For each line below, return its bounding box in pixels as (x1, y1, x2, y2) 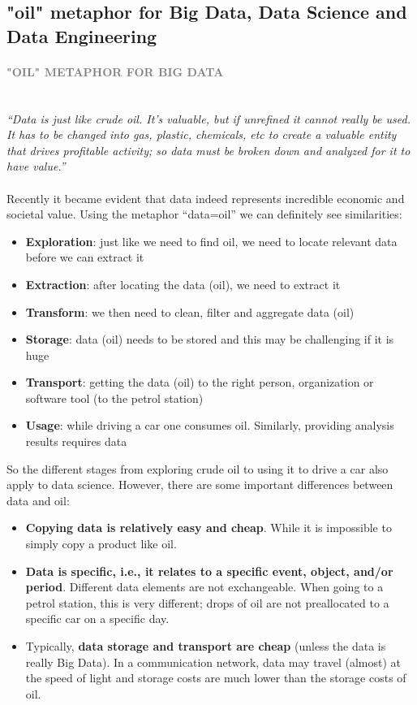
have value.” (6, 158, 66, 175)
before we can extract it (25, 249, 144, 266)
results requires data (25, 433, 127, 450)
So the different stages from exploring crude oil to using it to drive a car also (6, 460, 389, 477)
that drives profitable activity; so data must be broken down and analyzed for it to (6, 141, 411, 158)
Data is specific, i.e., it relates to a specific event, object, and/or (25, 562, 393, 579)
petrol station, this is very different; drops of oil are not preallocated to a (25, 594, 389, 611)
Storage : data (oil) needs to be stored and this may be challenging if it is (25, 331, 394, 348)
